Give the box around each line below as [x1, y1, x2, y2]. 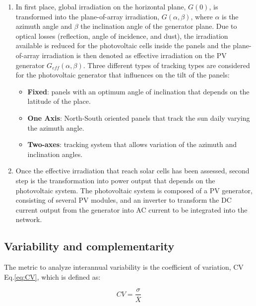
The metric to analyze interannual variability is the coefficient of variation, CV [4, 262, 244, 272]
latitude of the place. [27, 96, 91, 106]
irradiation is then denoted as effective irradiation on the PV [42, 50, 227, 60]
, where [191, 11, 213, 21]
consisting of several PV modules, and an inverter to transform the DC [15, 195, 232, 205]
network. [15, 214, 42, 225]
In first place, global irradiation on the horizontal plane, [15, 1, 186, 11]
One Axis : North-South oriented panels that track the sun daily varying [27, 112, 250, 123]
